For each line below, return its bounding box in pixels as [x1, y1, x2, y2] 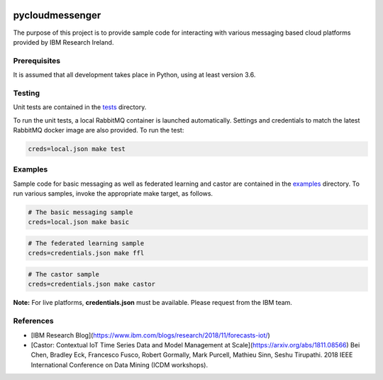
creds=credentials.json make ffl [28, 249, 145, 257]
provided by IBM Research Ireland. [13, 38, 114, 46]
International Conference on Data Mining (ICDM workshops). [30, 360, 209, 369]
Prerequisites [13, 55, 60, 65]
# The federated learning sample [28, 240, 145, 247]
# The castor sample [28, 270, 99, 278]
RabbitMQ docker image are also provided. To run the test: [13, 125, 184, 134]
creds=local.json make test [28, 145, 126, 152]
